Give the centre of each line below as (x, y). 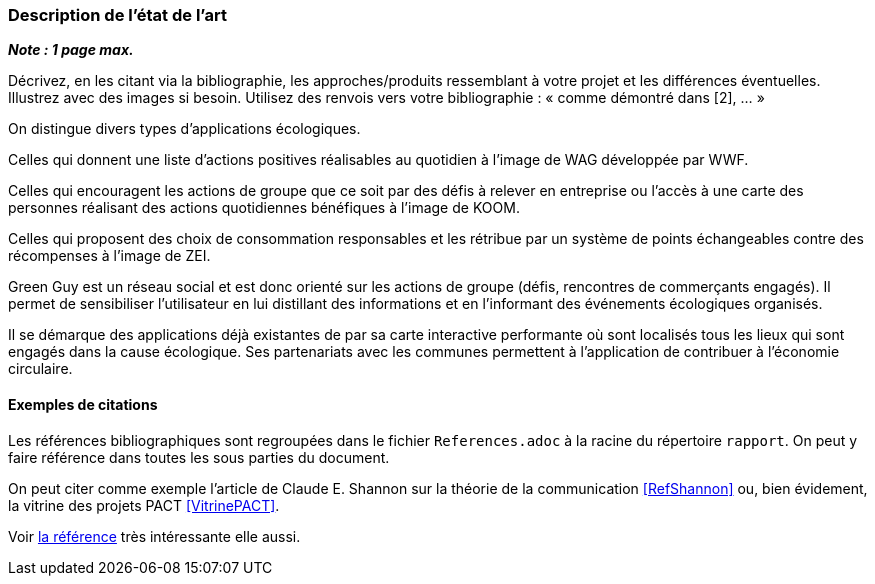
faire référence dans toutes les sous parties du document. (199, 457)
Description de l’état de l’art (117, 15)
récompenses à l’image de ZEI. (109, 256)
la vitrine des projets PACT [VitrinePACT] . (144, 505)
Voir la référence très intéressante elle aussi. (154, 536)
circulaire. (40, 369)
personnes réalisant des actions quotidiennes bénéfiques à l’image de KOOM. (264, 208)
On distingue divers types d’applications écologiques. (184, 129)
